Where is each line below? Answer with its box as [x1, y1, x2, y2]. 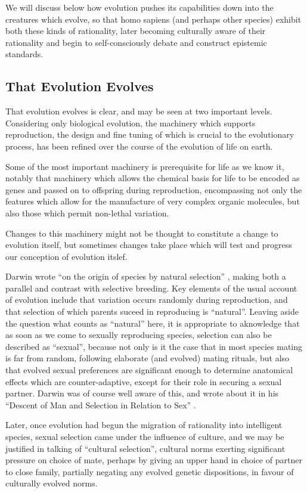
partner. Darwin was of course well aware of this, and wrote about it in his [5, 387, 279, 399]
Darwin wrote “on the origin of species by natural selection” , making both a [5, 270, 286, 283]
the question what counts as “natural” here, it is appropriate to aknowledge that [5, 317, 300, 329]
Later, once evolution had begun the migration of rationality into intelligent [5, 418, 283, 431]
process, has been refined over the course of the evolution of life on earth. [5, 139, 273, 152]
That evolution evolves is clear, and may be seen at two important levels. [5, 105, 272, 117]
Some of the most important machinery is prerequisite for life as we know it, [5, 160, 284, 172]
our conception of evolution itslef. [5, 250, 128, 262]
